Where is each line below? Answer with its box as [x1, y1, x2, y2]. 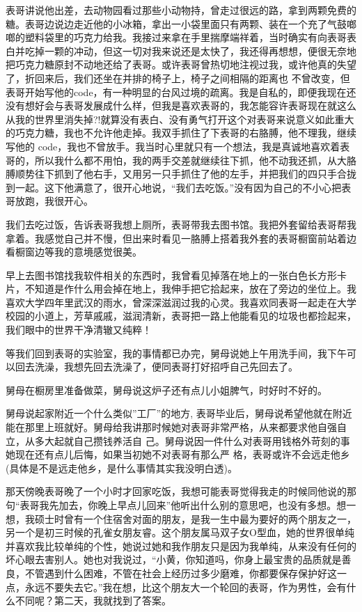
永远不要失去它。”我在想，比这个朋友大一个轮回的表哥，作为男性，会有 [24, 579, 347, 594]
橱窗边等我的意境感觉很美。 [15, 244, 142, 259]
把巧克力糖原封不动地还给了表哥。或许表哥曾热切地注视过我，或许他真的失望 [6, 57, 356, 72]
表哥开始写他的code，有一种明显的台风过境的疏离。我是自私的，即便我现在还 [6, 84, 356, 99]
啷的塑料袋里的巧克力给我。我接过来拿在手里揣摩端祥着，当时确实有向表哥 [6, 30, 347, 45]
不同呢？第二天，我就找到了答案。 [15, 593, 171, 608]
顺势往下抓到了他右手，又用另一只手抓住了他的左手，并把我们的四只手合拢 [15, 166, 356, 181]
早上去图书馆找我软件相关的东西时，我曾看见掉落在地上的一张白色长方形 [6, 267, 337, 282]
